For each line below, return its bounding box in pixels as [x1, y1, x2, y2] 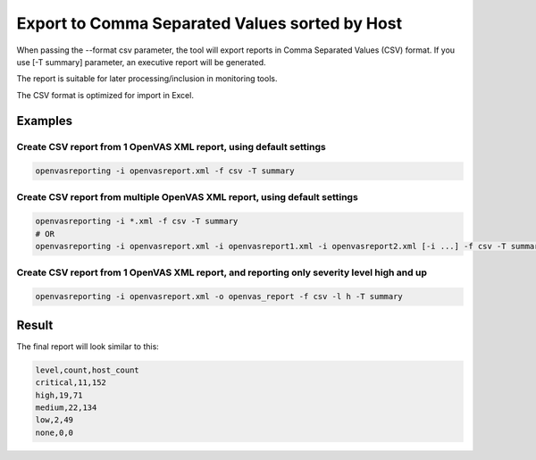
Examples [16, 113, 73, 129]
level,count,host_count [35, 364, 140, 375]
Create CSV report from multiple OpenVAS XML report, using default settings [16, 190, 359, 203]
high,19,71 [35, 389, 83, 400]
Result [16, 317, 54, 332]
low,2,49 [35, 415, 74, 425]
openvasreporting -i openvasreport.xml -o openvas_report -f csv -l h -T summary [35, 291, 404, 302]
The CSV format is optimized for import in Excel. [16, 89, 194, 100]
